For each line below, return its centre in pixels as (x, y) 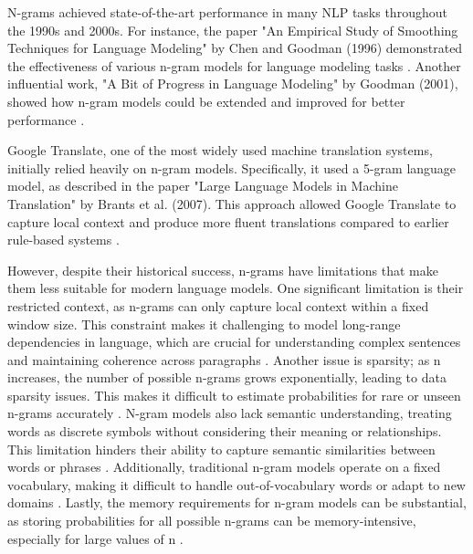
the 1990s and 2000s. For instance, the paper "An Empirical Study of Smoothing (233, 30)
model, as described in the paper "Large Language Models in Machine (203, 186)
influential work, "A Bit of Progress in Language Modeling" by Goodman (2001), (233, 84)
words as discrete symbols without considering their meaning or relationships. (225, 431)
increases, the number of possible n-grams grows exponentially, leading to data (227, 377)
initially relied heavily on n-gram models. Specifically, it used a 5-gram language (232, 167)
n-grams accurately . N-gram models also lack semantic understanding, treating (230, 413)
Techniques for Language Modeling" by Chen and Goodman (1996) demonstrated (235, 48)
